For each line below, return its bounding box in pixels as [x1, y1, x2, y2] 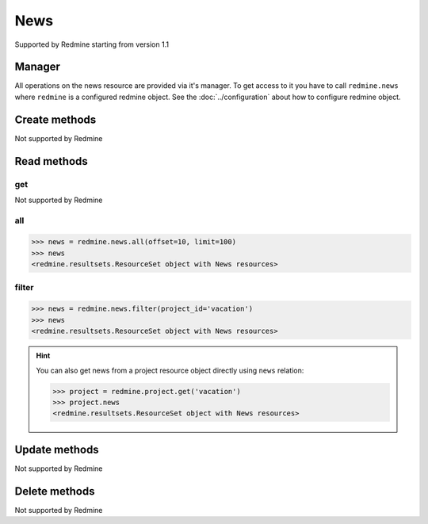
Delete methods [14, 484, 95, 498]
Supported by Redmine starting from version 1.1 [14, 40, 170, 49]
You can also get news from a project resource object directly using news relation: [36, 365, 304, 375]
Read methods [14, 155, 89, 168]
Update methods [14, 442, 99, 456]
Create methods [14, 113, 97, 126]
